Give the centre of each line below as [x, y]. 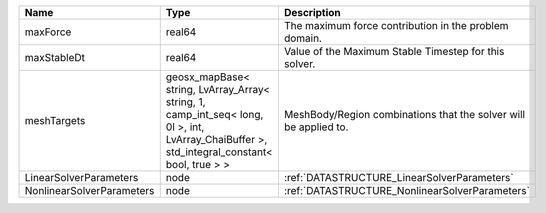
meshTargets [55, 120]
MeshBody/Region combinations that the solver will [404, 114]
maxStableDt [54, 57]
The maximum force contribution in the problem [396, 25]
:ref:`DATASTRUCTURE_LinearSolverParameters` [398, 177]
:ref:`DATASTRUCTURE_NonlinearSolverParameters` [406, 190]
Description [312, 12]
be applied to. [316, 127]
